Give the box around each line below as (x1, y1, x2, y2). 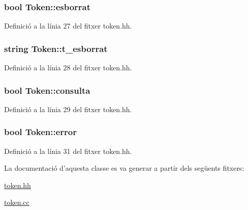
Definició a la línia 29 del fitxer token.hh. (4, 103, 132, 114)
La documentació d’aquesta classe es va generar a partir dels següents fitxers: (4, 163, 244, 173)
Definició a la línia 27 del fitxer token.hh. (4, 20, 132, 31)
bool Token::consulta (4, 84, 90, 96)
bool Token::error (4, 125, 77, 138)
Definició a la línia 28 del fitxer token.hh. (4, 62, 132, 73)
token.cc (4, 197, 29, 207)
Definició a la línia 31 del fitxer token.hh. (4, 145, 132, 156)
